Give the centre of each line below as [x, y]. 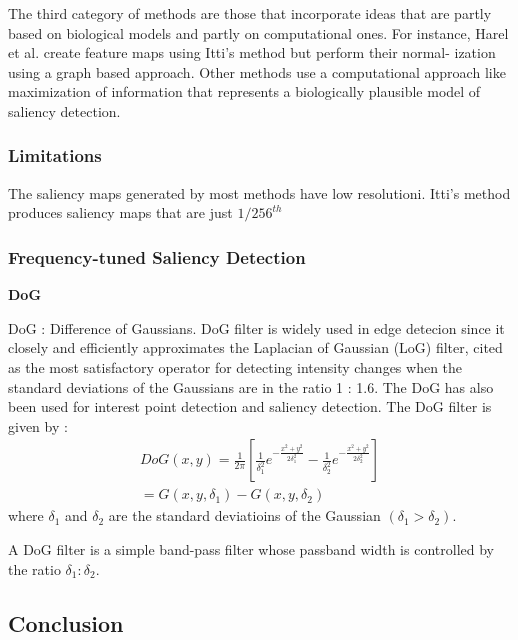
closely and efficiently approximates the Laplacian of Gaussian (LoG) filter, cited [255, 347]
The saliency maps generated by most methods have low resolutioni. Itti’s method [259, 192]
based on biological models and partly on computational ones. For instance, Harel [258, 32]
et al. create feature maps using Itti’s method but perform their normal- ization [252, 52]
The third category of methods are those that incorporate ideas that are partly [250, 13]
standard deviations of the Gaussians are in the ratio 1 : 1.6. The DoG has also [251, 386]
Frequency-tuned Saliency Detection [157, 256]
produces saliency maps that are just [120, 212]
